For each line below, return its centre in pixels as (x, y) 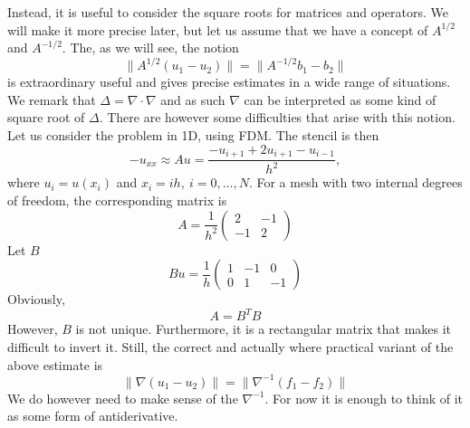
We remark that (52, 99)
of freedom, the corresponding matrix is (117, 200)
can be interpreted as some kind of (340, 99)
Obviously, (36, 299)
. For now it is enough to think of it (364, 398)
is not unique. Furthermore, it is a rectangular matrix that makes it (264, 329)
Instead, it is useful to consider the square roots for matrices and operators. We (228, 12)
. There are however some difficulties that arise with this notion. (277, 117)
